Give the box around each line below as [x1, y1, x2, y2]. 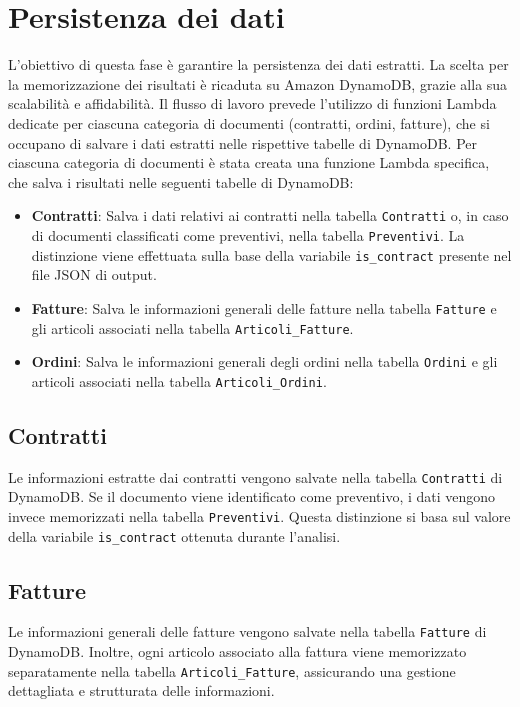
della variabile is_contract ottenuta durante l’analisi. [8, 525, 341, 546]
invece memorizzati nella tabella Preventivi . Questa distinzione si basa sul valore [8, 505, 511, 526]
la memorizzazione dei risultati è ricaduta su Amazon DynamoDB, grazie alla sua [8, 73, 508, 94]
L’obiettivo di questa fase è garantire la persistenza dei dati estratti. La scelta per [8, 54, 509, 75]
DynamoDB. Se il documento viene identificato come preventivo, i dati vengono [8, 486, 496, 507]
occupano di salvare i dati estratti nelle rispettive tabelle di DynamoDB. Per [8, 132, 477, 153]
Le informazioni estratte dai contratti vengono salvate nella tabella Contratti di [8, 466, 503, 487]
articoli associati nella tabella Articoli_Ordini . [31, 370, 327, 391]
